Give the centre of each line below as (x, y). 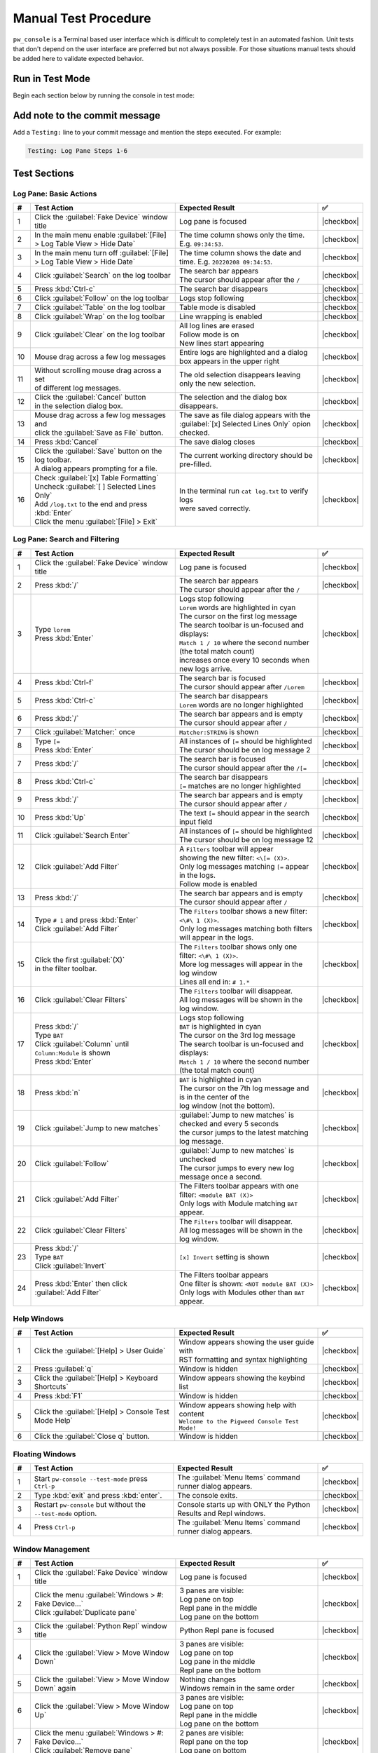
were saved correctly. (215, 508)
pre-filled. (196, 464)
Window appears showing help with (238, 1405)
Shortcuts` (51, 1387)
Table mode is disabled (217, 307)
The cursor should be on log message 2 (245, 750)
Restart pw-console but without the (90, 1505)
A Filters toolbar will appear (226, 848)
